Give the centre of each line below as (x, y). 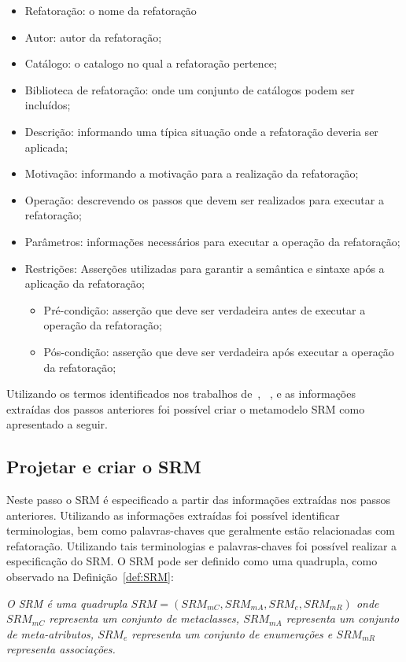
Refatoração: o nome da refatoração (111, 10)
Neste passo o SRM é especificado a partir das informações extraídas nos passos (199, 500)
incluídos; (48, 105)
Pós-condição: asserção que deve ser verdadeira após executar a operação (219, 351)
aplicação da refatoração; (85, 283)
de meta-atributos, (50, 633)
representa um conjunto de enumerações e (232, 633)
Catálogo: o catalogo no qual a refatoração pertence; (151, 63)
